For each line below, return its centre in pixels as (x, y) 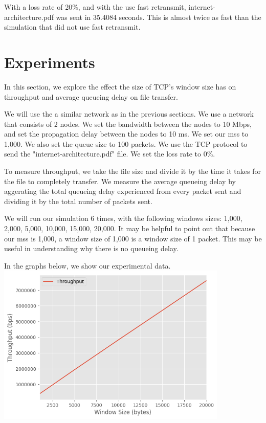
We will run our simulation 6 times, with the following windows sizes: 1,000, (123, 218)
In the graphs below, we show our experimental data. (87, 265)
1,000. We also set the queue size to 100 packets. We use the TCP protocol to (126, 143)
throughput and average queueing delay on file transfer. (91, 96)
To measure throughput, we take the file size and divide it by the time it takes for (132, 171)
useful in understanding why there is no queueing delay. (91, 248)
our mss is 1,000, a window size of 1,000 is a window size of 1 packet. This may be (133, 238)
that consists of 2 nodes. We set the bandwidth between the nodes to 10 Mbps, (128, 124)
